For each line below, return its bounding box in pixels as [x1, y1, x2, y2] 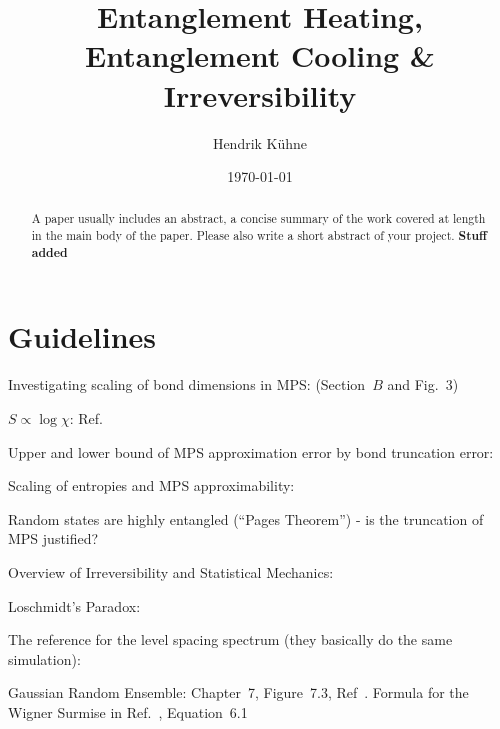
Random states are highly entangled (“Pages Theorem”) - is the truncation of [8, 508, 484, 529]
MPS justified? [8, 528, 99, 549]
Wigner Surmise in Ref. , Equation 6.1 [8, 701, 248, 722]
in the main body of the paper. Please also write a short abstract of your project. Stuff [31, 227, 488, 245]
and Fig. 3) [387, 374, 459, 395]
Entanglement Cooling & [85, 35, 435, 76]
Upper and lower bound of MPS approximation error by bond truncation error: [8, 441, 494, 462]
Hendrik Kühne [212, 132, 308, 153]
